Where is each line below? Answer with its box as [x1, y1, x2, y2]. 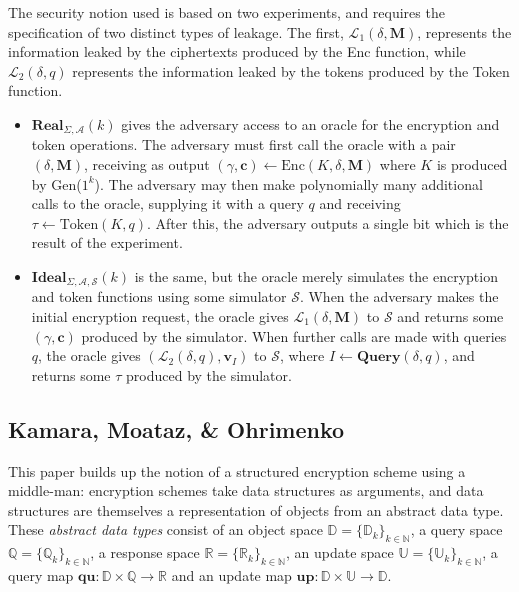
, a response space [90, 542, 200, 563]
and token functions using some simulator [31, 286, 287, 307]
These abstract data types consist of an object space [8, 519, 323, 540]
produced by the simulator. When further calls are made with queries [81, 325, 507, 346]
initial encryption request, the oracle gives [31, 306, 289, 327]
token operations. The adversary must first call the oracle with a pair [31, 134, 456, 155]
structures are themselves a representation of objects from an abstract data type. [8, 499, 504, 520]
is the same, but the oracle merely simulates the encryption [134, 265, 498, 286]
